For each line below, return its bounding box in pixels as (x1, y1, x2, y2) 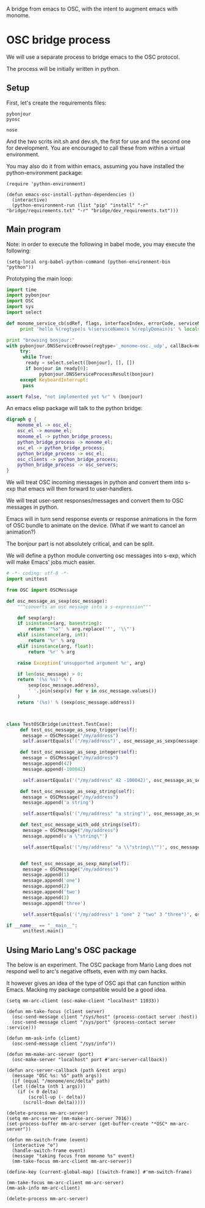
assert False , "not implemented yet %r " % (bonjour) (6, 394, 143, 400)
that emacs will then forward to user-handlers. (17, 485, 134, 493)
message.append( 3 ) (22, 894, 70, 900)
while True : (22, 354, 53, 360)
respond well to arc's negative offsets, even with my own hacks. (6, 968, 168, 975)
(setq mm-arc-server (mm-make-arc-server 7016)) (6, 1116, 132, 1122)
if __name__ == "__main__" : (6, 923, 78, 929)
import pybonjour (6, 292, 51, 298)
